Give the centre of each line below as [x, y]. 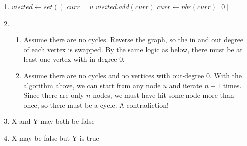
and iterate [185, 85]
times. [232, 85]
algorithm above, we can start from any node [92, 85]
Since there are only [54, 95]
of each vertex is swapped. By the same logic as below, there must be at [133, 49]
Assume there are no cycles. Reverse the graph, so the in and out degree [133, 40]
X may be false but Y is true [55, 137]
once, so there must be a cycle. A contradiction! [96, 104]
